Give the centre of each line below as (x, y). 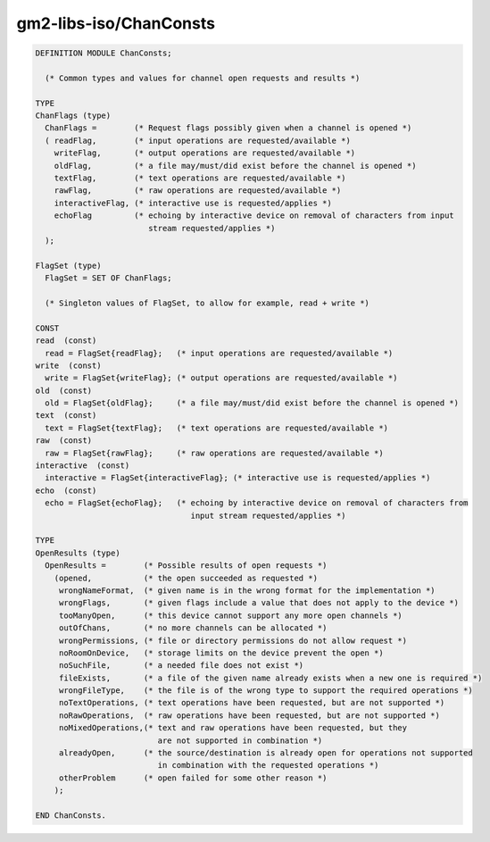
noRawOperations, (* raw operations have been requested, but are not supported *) (249, 715)
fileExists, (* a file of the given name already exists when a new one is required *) (270, 678)
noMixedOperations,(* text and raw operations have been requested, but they (233, 728)
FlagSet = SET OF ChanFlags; (109, 278)
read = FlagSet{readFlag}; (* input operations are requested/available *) (219, 353)
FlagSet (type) (68, 265)
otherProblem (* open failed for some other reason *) (193, 778)
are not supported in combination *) (240, 740)
